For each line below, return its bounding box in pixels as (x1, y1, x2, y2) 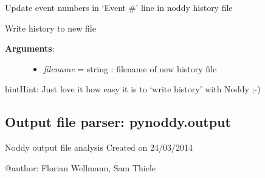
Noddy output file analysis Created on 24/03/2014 (5, 141, 193, 154)
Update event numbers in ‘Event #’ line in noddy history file (5, 1, 233, 13)
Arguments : (5, 42, 55, 55)
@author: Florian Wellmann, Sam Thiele (5, 161, 156, 174)
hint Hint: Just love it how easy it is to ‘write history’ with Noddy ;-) (5, 83, 261, 95)
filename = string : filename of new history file (43, 62, 217, 75)
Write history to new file (5, 21, 96, 34)
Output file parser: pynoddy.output (5, 112, 231, 131)
